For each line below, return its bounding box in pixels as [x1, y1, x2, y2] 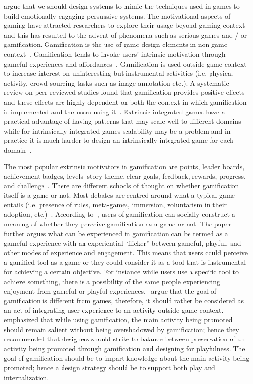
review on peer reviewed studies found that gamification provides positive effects [4, 87, 245, 97]
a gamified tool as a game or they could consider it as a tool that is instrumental [4, 257, 246, 267]
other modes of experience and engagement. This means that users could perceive [4, 247, 248, 257]
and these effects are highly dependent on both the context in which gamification [4, 96, 247, 107]
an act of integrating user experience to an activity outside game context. [4, 305, 224, 315]
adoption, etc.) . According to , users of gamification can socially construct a [4, 209, 235, 219]
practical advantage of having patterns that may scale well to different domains [4, 116, 241, 126]
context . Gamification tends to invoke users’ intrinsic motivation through [4, 48, 226, 59]
